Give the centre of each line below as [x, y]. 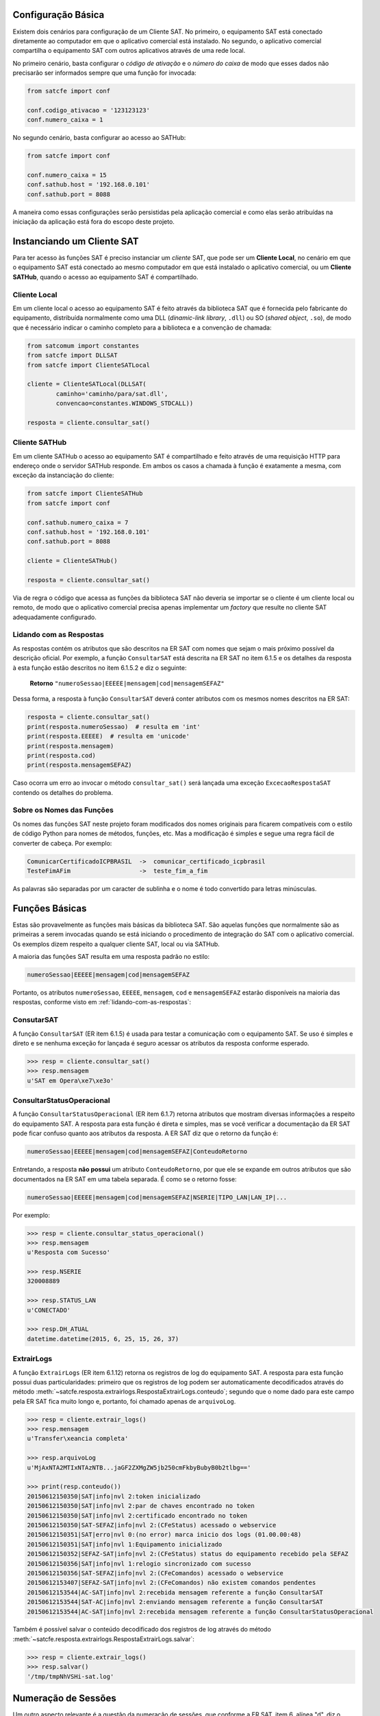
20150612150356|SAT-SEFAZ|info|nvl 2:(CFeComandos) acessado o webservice [155, 1573]
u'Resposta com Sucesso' [69, 1252]
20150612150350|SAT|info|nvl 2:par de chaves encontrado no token [141, 1506]
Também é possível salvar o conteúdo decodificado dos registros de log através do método [142, 1630]
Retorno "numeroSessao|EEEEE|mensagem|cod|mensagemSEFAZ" [127, 683]
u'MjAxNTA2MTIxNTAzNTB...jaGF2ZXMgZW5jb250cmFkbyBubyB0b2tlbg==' [139, 1468]
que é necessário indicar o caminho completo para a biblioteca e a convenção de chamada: [142, 327]
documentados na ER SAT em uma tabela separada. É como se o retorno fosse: [125, 1179]
